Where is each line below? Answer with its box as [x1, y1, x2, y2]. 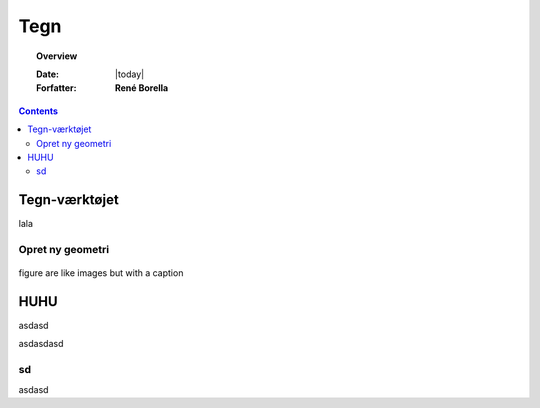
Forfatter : [36, 82, 77, 94]
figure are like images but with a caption [18, 267, 184, 279]
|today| [115, 68, 145, 80]
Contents [18, 105, 59, 117]
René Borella [115, 82, 169, 94]
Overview [36, 50, 78, 62]
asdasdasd [18, 338, 64, 350]
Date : [36, 68, 60, 80]
